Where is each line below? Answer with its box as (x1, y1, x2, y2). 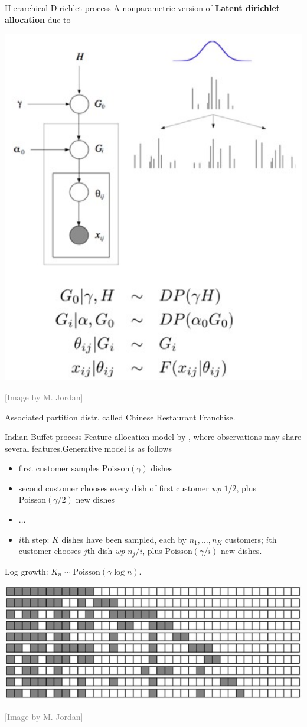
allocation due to (5, 13, 71, 25)
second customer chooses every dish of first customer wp (18, 481, 221, 494)
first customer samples (18, 462, 100, 474)
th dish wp (87, 545, 125, 557)
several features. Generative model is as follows (5, 442, 172, 454)
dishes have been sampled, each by (61, 533, 187, 545)
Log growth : (5, 565, 48, 577)
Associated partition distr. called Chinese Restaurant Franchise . (5, 410, 236, 423)
